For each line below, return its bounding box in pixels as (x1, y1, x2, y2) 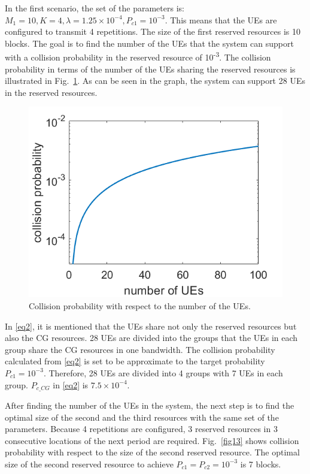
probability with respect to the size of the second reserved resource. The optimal (5, 446, 300, 458)
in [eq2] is (53, 378, 89, 391)
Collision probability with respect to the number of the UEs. (29, 300, 251, 312)
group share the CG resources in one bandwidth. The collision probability (5, 343, 275, 355)
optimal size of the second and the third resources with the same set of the (5, 410, 279, 423)
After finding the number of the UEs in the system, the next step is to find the (5, 399, 294, 412)
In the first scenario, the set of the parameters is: (5, 2, 184, 14)
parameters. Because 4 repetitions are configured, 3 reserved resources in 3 (5, 422, 278, 435)
